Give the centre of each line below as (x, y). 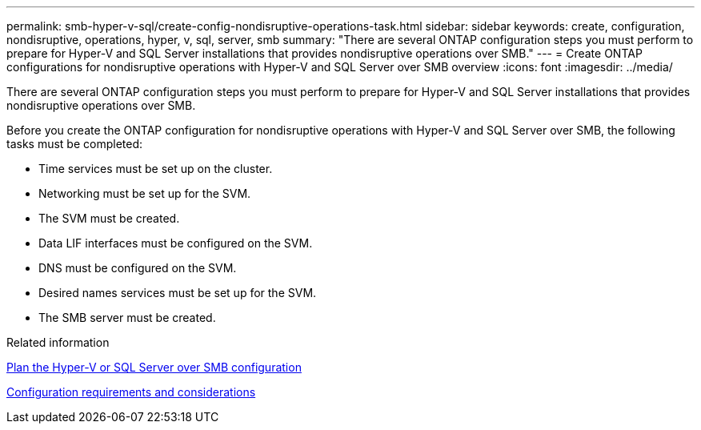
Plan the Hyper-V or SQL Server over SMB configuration (154, 367)
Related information (58, 342)
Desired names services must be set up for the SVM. (178, 293)
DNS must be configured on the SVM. (138, 268)
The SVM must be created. (109, 218)
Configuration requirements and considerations (131, 392)
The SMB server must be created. (127, 317)
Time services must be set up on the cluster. (156, 169)
